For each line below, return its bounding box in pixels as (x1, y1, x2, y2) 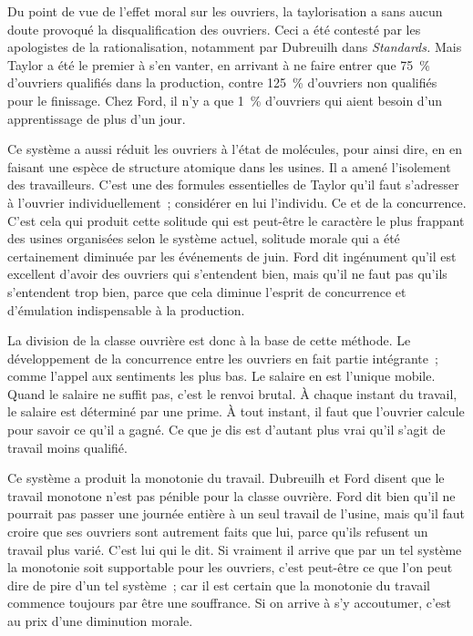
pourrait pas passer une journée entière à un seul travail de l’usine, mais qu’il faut (7, 504, 465, 523)
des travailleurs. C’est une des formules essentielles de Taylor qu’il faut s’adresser (7, 175, 459, 194)
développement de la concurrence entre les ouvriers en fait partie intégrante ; (7, 348, 438, 367)
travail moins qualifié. (7, 437, 128, 456)
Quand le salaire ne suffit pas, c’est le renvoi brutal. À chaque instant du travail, (7, 384, 458, 403)
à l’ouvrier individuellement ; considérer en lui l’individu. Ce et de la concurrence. (7, 192, 467, 211)
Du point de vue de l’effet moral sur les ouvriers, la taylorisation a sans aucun (7, 2, 443, 20)
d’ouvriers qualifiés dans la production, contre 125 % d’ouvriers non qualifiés (7, 73, 437, 92)
